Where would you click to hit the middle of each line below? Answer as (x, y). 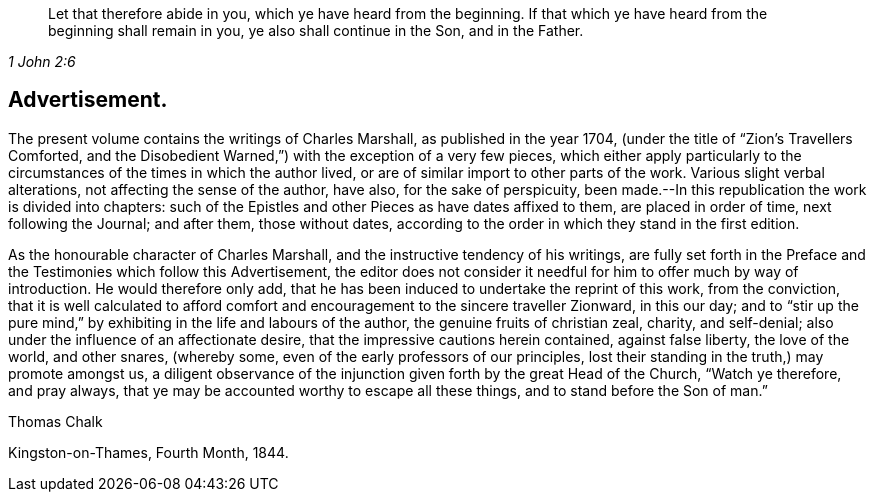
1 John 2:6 (42, 61)
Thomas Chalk (55, 421)
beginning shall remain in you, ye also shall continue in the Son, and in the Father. (316, 30)
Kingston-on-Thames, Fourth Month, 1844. (148, 452)
